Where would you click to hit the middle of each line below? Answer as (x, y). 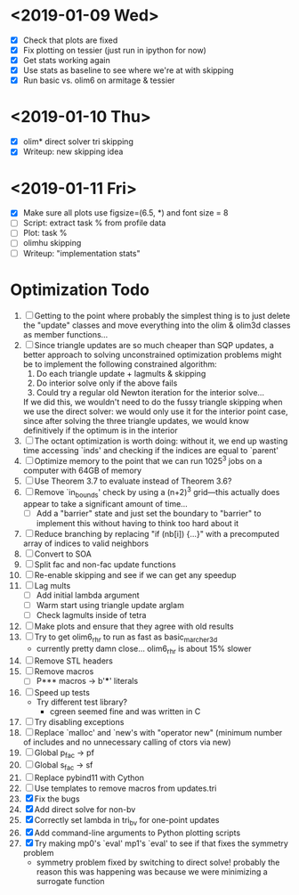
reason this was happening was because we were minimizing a (152, 871)
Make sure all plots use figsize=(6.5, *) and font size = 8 (125, 213)
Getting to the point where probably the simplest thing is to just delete (162, 315)
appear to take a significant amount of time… (105, 503)
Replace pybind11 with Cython (89, 778)
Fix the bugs (57, 799)
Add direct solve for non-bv (85, 810)
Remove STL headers (74, 661)
